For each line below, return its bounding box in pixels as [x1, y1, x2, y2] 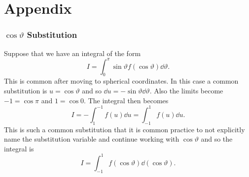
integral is [4, 143, 34, 153]
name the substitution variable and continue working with [4, 134, 179, 144]
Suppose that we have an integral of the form [4, 48, 141, 58]
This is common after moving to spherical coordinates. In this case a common [4, 76, 239, 86]
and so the [201, 134, 233, 144]
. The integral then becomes [84, 95, 169, 105]
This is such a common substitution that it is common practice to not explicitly [4, 124, 245, 134]
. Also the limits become [149, 86, 223, 96]
